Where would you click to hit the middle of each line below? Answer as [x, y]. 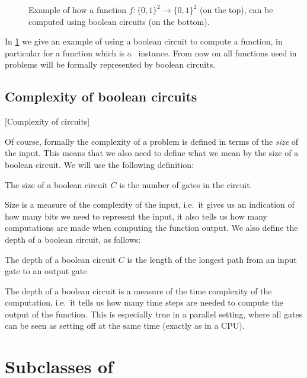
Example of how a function [78, 9]
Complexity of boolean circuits [101, 96]
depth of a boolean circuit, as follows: [73, 239]
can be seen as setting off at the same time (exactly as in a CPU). [125, 325]
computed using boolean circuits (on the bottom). [119, 21]
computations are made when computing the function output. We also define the [151, 228]
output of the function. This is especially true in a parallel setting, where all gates [154, 314]
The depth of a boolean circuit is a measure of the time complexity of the [138, 290]
